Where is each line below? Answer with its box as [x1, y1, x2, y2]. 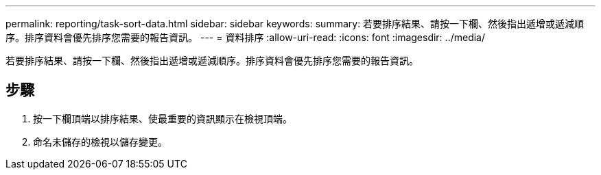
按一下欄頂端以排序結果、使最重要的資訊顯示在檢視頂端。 [33, 112, 292, 124]
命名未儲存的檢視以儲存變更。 [33, 135, 167, 148]
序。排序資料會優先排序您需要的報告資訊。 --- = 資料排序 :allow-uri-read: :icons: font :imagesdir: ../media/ [5, 31, 486, 43]
